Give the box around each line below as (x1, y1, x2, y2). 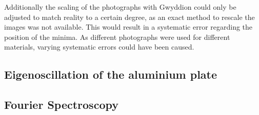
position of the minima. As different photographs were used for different (4, 31, 230, 42)
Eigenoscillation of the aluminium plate (4, 66, 217, 82)
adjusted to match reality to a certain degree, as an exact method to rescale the (4, 11, 255, 22)
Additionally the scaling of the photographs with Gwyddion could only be (4, 2, 236, 12)
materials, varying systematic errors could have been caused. (4, 41, 194, 52)
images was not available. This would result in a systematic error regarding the (4, 21, 253, 32)
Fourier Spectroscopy (4, 97, 118, 112)
